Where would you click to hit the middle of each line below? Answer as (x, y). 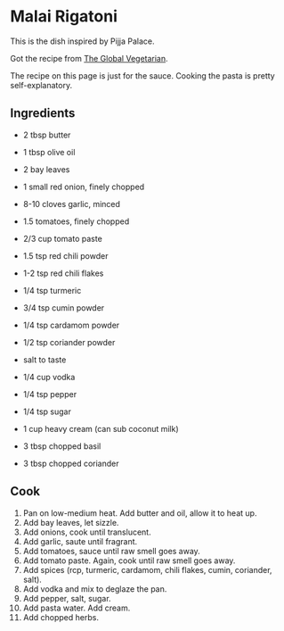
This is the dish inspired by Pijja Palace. (82, 41)
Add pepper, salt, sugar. (67, 598)
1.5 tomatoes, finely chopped (76, 221)
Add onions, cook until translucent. (87, 532)
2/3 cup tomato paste (63, 238)
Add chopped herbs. (61, 617)
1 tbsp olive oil (49, 152)
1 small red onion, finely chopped (84, 187)
